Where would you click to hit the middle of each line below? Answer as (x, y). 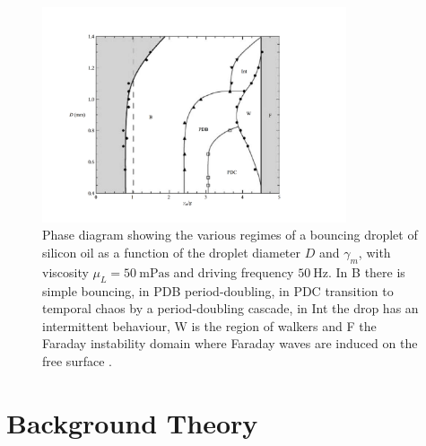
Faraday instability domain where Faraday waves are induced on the (230, 343)
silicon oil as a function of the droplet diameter (172, 252)
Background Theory (132, 422)
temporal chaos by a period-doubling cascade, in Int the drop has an (230, 308)
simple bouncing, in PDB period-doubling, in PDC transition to (218, 290)
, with (374, 252)
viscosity (65, 271)
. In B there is (367, 271)
